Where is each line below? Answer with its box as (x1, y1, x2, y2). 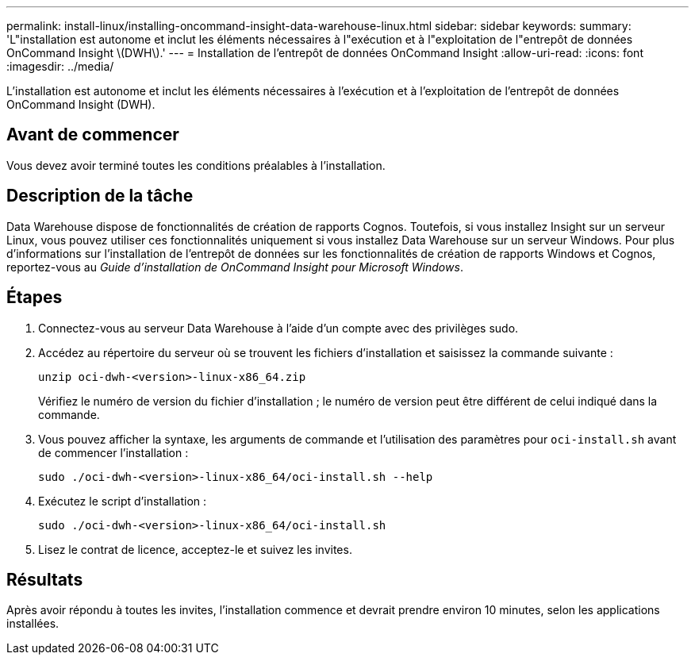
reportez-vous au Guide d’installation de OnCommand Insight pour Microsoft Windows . (6, 259, 463, 274)
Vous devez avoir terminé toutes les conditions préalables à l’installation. (6, 158, 386, 172)
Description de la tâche (6, 186, 194, 206)
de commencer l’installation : (38, 445, 189, 459)
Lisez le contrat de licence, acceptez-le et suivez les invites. (38, 542, 352, 556)
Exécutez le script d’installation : (38, 494, 207, 508)
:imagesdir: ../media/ (6, 60, 114, 73)
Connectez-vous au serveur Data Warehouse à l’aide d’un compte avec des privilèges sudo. (38, 321, 519, 335)
